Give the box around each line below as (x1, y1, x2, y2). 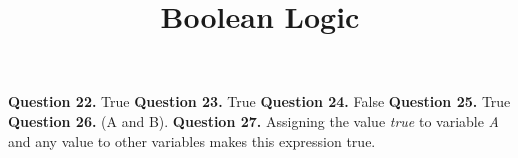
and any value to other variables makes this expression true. (8, 130, 376, 151)
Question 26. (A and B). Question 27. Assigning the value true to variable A (8, 110, 500, 131)
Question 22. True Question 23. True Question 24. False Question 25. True (8, 91, 511, 112)
